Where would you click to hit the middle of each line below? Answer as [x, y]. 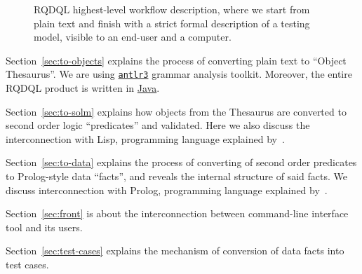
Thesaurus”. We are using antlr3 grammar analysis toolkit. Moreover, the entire [179, 74]
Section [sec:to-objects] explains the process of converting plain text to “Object [176, 60]
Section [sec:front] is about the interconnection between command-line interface [177, 213]
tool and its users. [44, 227]
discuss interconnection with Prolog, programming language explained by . [167, 190]
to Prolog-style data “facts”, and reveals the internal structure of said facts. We [176, 176]
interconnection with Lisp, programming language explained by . [145, 138]
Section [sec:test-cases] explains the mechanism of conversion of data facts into [175, 251]
